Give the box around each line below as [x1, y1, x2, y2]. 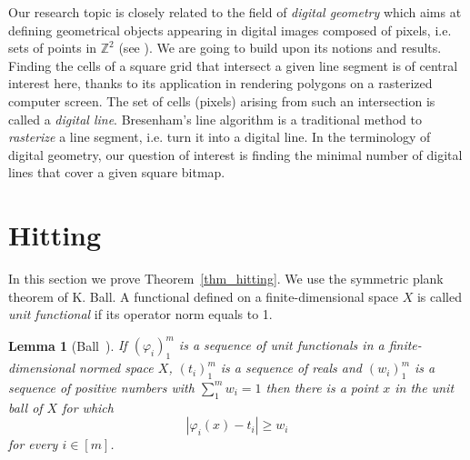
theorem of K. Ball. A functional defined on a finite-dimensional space [8, 286, 398, 305]
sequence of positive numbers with [8, 377, 195, 396]
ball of [8, 397, 43, 416]
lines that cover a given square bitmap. [8, 163, 225, 182]
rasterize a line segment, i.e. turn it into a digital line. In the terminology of [8, 127, 431, 146]
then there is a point [265, 377, 379, 396]
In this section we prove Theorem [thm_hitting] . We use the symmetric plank [8, 269, 444, 288]
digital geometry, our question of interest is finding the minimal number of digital [8, 145, 463, 164]
